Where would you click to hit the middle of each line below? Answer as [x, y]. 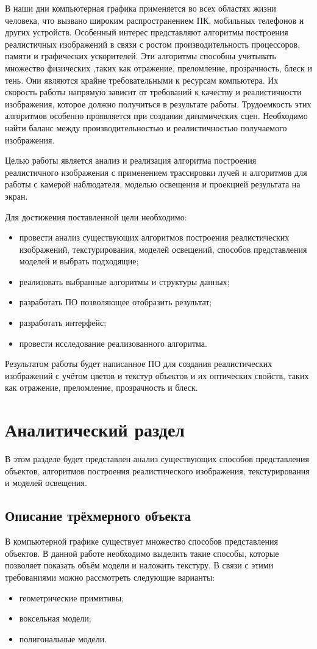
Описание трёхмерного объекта [98, 516]
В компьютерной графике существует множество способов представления [141, 541]
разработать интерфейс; [63, 323]
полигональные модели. [63, 638]
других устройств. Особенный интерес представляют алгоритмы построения [147, 32]
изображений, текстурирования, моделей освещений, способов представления [163, 249]
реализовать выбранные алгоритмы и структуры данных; [124, 281]
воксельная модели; [55, 618]
